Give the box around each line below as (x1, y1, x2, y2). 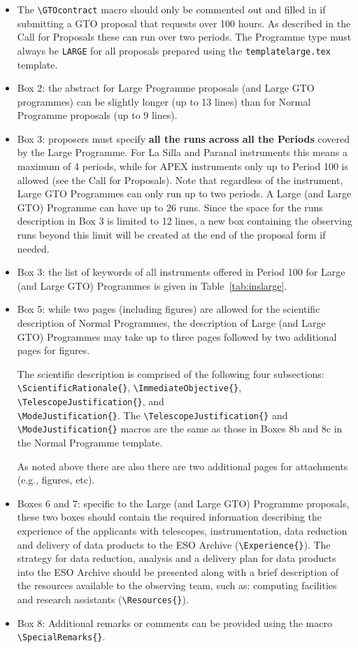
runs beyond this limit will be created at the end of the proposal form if (17, 227, 326, 242)
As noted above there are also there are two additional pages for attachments (17, 458, 348, 473)
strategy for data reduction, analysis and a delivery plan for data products (17, 551, 336, 565)
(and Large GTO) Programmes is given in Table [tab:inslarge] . (17, 278, 287, 293)
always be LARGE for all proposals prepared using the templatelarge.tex (17, 43, 331, 57)
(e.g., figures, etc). (17, 472, 95, 487)
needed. (17, 241, 50, 255)
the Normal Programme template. (17, 435, 163, 449)
